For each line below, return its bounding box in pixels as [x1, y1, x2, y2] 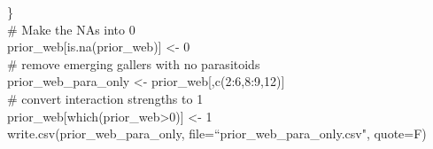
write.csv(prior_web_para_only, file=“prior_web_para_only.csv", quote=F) [7, 124, 427, 143]
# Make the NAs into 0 [7, 20, 135, 38]
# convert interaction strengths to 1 [7, 89, 204, 107]
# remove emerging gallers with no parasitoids [7, 54, 260, 73]
